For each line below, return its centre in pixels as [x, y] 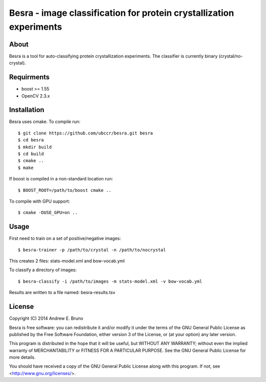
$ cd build [31, 154]
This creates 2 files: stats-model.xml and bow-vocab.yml [67, 261]
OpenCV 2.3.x [36, 96]
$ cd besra [31, 140]
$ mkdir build [35, 147]
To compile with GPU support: [40, 201]
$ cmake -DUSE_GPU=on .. [48, 213]
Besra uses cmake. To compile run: [45, 122]
